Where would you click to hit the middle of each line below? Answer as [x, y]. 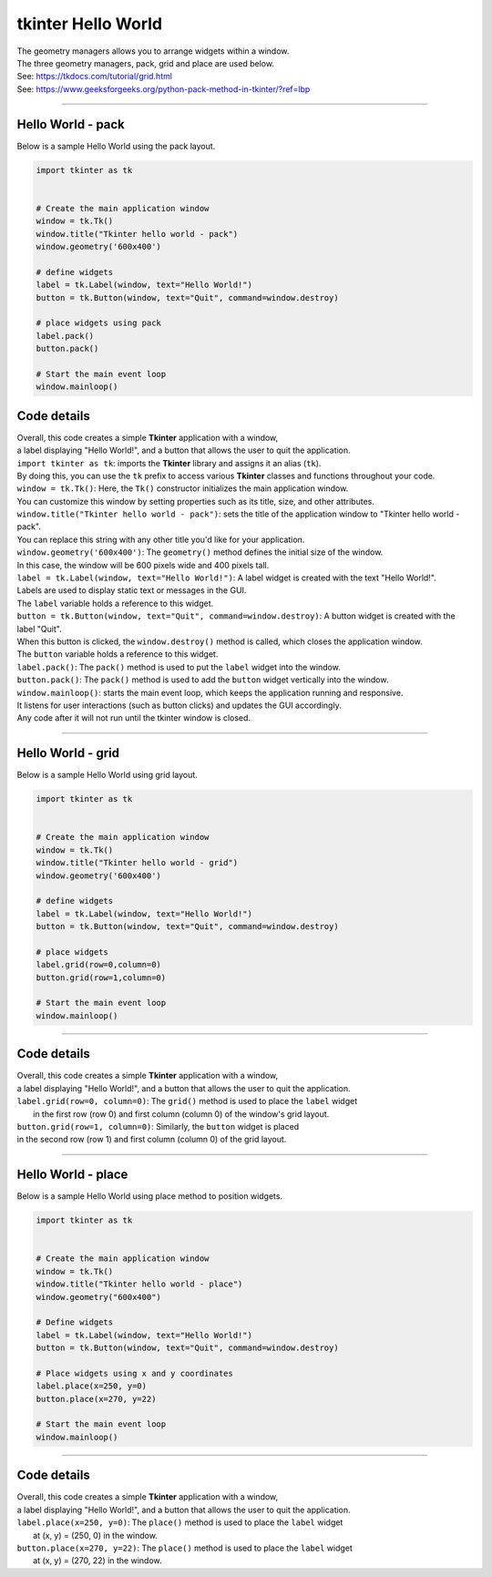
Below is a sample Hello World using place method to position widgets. [149, 1196]
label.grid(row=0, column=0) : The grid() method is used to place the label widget [187, 1101]
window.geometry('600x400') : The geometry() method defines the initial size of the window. [200, 552]
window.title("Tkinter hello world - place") [139, 1284]
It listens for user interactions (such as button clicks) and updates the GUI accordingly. [179, 705]
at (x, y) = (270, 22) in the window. [97, 1561]
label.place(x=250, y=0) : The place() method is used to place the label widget [180, 1522]
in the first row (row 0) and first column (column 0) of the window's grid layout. [181, 1114]
